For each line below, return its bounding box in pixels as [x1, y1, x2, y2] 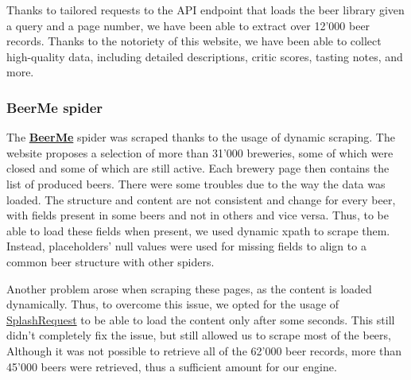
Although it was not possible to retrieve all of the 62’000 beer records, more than [6, 342, 402, 359]
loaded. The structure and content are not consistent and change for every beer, [6, 191, 396, 207]
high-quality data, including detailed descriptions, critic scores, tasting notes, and [6, 48, 403, 64]
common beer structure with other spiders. [6, 253, 215, 269]
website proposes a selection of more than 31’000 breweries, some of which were [6, 144, 394, 161]
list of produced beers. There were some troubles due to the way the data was [6, 175, 386, 192]
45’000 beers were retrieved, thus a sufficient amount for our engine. [6, 358, 337, 374]
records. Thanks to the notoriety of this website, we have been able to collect [6, 33, 382, 49]
